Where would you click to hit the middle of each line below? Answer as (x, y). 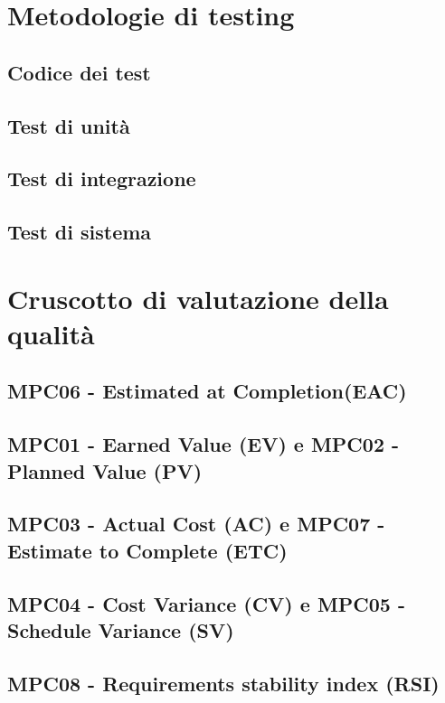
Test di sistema (80, 232)
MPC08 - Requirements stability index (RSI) (223, 683)
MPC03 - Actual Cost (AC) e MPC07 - (196, 524)
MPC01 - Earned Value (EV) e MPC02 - (204, 444)
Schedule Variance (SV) (121, 629)
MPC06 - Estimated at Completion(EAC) (207, 391)
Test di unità (69, 125)
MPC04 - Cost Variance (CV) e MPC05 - (207, 603)
